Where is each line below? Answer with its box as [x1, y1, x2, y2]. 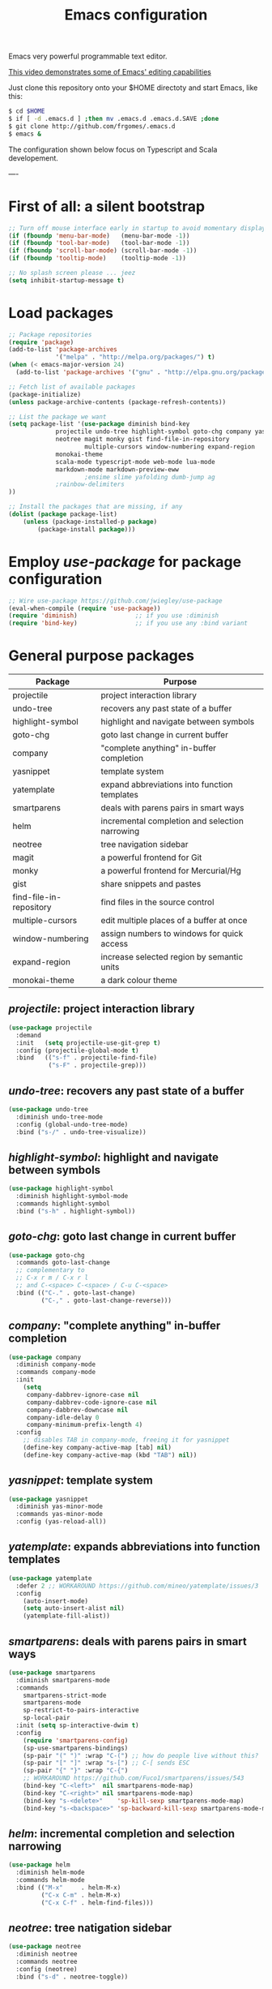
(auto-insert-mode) [23, 1596, 89, 1605]
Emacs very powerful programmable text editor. [8, 51, 168, 62]
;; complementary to [15, 1266, 85, 1274]
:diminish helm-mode [15, 1868, 85, 1877]
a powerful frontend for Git [100, 852, 202, 863]
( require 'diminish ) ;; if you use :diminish [8, 612, 219, 620]
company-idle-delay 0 [26, 1413, 100, 1421]
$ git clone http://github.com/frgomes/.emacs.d [8, 122, 176, 131]
